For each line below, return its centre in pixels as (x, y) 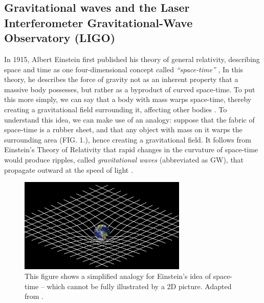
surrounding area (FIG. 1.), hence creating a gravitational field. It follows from (128, 139)
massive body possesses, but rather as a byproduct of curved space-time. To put (130, 89)
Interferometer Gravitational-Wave (98, 22)
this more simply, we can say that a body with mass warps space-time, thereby (128, 99)
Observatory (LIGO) (60, 38)
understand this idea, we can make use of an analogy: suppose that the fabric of (129, 119)
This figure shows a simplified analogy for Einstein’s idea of (118, 276)
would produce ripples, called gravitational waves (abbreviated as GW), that (124, 159)
